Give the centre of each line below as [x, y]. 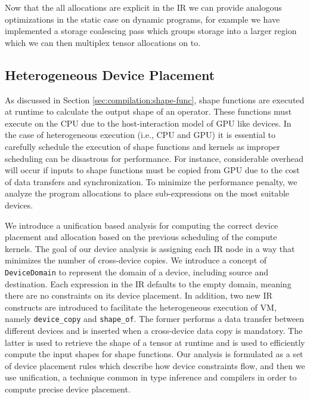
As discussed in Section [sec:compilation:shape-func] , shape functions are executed [155, 99]
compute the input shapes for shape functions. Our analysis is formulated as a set [154, 354]
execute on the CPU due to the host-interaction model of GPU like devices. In [148, 123]
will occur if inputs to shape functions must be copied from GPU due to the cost [152, 170]
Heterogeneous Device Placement [110, 74]
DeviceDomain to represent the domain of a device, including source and [137, 271]
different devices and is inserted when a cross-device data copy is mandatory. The [154, 330]
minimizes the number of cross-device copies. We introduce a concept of [136, 260]
